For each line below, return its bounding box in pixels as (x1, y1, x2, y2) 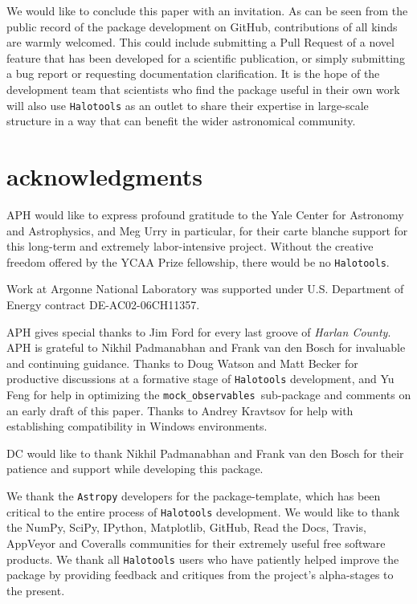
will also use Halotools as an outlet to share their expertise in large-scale (6, 96, 369, 113)
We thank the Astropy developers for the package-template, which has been (6, 488, 381, 504)
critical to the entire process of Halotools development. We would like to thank (6, 503, 400, 520)
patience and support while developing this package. (6, 460, 264, 477)
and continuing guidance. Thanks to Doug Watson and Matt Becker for (6, 354, 358, 371)
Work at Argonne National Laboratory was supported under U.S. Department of (6, 280, 404, 297)
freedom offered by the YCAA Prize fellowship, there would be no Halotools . (6, 253, 390, 270)
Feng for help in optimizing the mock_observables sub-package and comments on (6, 386, 411, 402)
